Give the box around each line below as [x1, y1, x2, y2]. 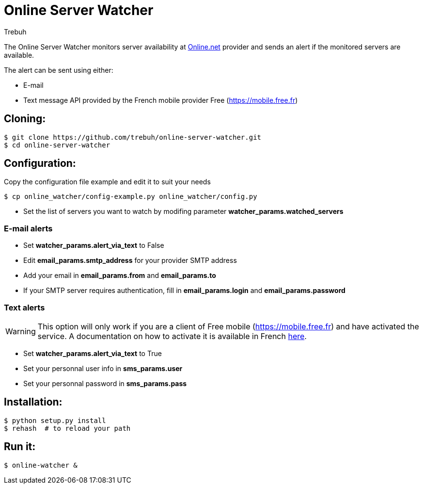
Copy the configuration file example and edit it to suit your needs [4, 178, 211, 186]
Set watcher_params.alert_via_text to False [23, 241, 164, 250]
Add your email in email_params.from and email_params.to [23, 271, 216, 280]
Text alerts [4, 302, 45, 312]
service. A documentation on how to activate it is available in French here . [37, 331, 307, 341]
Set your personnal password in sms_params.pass [23, 379, 187, 388]
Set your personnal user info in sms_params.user [23, 364, 183, 373]
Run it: [4, 440, 36, 453]
